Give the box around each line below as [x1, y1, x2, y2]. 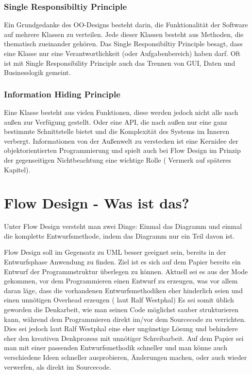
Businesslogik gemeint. [4, 67, 71, 77]
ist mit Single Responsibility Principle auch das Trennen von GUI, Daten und [4, 57, 235, 68]
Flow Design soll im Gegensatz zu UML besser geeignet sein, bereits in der [4, 247, 226, 257]
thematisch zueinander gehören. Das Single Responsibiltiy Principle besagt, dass [4, 38, 243, 49]
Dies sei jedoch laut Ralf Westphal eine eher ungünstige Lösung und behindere [4, 323, 238, 334]
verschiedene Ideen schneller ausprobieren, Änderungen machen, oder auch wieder [4, 352, 247, 362]
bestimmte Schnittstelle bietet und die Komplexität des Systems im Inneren [4, 126, 230, 136]
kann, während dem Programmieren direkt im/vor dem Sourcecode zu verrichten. [4, 314, 246, 324]
